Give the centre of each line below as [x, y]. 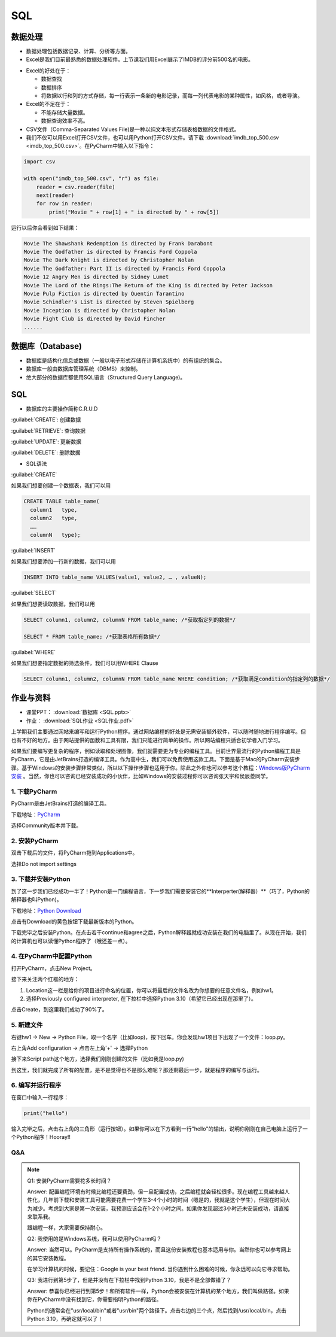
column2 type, [54, 518]
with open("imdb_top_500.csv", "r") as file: [91, 179]
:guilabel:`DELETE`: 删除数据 [46, 452]
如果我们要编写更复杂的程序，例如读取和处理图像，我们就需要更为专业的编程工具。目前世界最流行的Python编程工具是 [156, 750]
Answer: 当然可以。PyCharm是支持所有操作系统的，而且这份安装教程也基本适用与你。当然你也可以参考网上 [159, 1250]
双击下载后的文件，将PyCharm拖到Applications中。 [74, 853]
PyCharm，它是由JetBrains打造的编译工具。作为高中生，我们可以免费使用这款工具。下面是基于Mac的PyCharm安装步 [155, 759]
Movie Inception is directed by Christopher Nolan [100, 310]
